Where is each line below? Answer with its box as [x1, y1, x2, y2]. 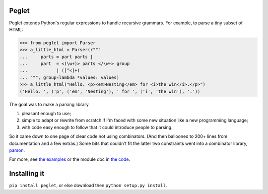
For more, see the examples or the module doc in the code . [9, 156, 131, 162]
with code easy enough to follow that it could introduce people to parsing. [21, 124, 173, 130]
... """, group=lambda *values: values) [19, 74, 119, 80]
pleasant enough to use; [21, 111, 71, 116]
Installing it [9, 169, 45, 178]
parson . [9, 147, 25, 153]
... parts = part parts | [19, 54, 93, 60]
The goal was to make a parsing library [9, 101, 89, 107]
